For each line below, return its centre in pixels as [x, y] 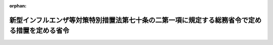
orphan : [18, 6]
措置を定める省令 [42, 31]
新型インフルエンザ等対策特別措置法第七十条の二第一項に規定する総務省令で [129, 20]
